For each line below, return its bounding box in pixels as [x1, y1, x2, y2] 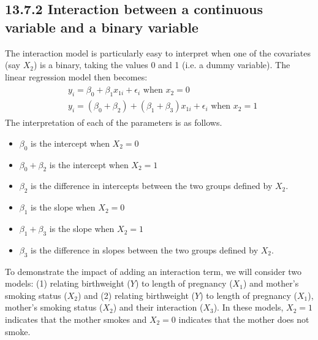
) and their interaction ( [113, 301, 203, 314]
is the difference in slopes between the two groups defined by [31, 243, 259, 256]
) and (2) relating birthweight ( [78, 288, 195, 301]
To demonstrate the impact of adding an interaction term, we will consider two [5, 265, 302, 277]
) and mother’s [243, 277, 299, 290]
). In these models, [213, 301, 284, 314]
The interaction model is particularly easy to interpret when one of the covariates [5, 46, 311, 59]
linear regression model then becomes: [5, 70, 148, 83]
